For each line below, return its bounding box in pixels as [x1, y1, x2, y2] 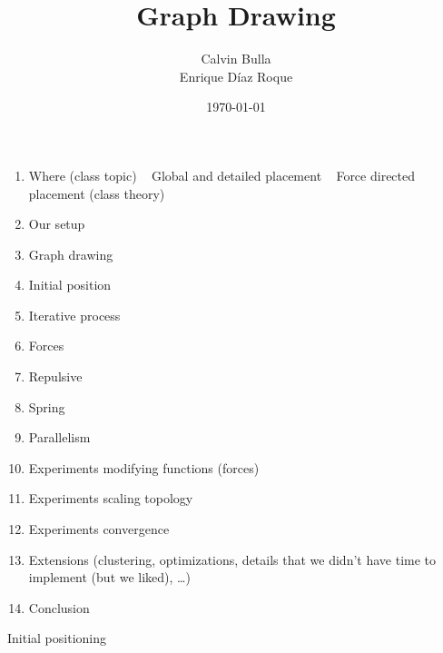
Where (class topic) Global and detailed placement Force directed [28, 165, 416, 184]
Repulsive [28, 367, 83, 386]
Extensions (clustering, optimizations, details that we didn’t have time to [28, 549, 437, 569]
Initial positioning [7, 628, 107, 648]
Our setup [28, 214, 85, 233]
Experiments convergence [28, 519, 170, 539]
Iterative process [28, 305, 121, 324]
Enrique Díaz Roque [179, 66, 293, 85]
